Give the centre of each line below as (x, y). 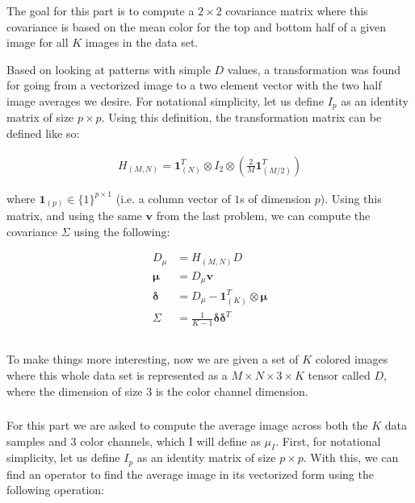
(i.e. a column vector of (173, 198)
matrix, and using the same (74, 216)
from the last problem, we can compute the (263, 216)
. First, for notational (328, 441)
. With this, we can (351, 457)
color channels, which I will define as (170, 441)
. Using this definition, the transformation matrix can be (241, 117)
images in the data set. (142, 42)
